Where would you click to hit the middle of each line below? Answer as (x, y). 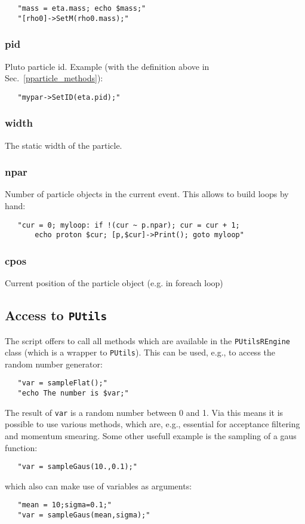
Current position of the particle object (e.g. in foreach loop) (114, 283)
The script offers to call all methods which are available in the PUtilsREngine (147, 340)
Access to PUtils (56, 315)
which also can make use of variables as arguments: (98, 485)
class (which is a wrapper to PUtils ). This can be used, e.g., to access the (140, 352)
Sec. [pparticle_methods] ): (54, 78)
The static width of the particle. (64, 145)
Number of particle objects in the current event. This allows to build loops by (147, 194)
